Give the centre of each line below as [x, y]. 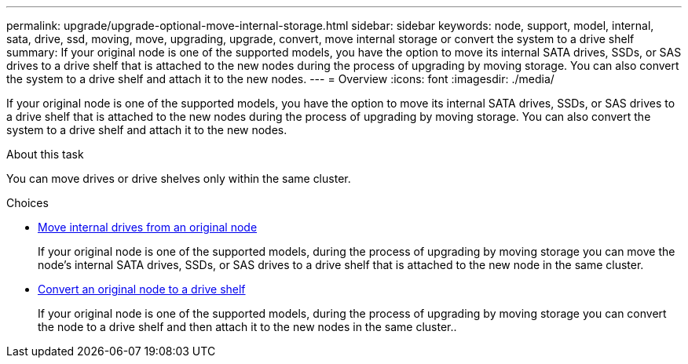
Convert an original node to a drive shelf [142, 289]
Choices [27, 203]
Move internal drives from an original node [148, 227]
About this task [45, 154]
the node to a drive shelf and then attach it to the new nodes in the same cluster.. [247, 327]
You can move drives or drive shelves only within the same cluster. [179, 178]
